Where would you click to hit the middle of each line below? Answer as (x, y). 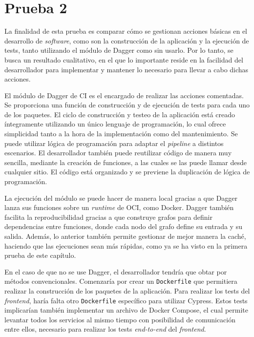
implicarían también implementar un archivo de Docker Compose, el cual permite (126, 310)
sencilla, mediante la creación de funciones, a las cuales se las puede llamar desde (126, 162)
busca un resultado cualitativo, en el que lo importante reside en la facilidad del (124, 59)
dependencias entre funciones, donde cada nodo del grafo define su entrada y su (123, 226)
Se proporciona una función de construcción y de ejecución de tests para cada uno (127, 105)
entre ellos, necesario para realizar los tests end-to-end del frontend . (105, 329)
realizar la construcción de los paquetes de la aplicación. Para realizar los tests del (127, 291)
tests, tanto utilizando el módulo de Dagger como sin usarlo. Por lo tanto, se (119, 50)
